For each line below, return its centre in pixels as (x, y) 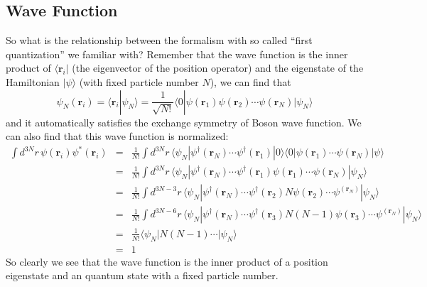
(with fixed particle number (139, 81)
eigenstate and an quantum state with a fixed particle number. (142, 275)
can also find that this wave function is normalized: (117, 136)
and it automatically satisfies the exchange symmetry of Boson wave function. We (184, 122)
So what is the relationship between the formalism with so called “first (159, 40)
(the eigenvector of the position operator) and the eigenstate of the (218, 68)
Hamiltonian (33, 81)
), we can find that (250, 81)
